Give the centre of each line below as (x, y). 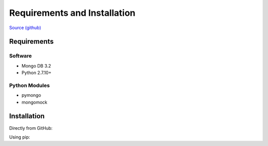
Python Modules (30, 85)
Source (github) (25, 28)
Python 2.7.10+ (36, 73)
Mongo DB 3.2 (36, 66)
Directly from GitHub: (31, 128)
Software (21, 56)
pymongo (32, 95)
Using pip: (20, 137)
